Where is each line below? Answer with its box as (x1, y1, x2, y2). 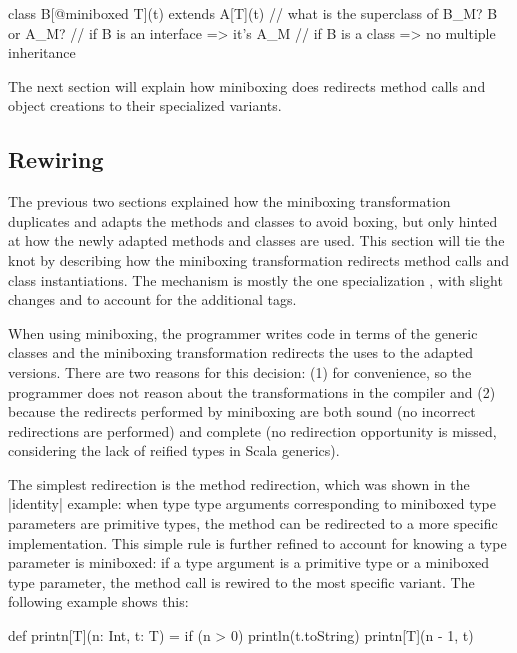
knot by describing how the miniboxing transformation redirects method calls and (8, 249, 510, 270)
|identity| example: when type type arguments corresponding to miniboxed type (8, 493, 496, 514)
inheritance (8, 42, 76, 63)
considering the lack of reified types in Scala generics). (8, 440, 340, 461)
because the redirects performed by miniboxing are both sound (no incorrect (8, 401, 476, 422)
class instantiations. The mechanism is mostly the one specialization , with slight (8, 269, 503, 290)
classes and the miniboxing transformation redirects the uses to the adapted (8, 342, 474, 363)
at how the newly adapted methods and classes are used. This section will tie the (8, 230, 505, 251)
